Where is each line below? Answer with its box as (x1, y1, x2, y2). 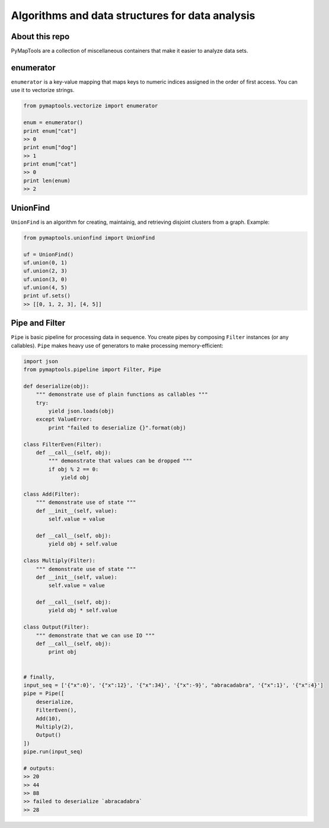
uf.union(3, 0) (23, 276, 68, 283)
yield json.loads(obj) (48, 408, 115, 415)
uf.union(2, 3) (23, 268, 68, 274)
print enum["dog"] (23, 144, 77, 151)
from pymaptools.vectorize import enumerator (23, 103, 158, 109)
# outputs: (23, 764, 55, 772)
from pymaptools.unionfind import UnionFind (23, 234, 155, 241)
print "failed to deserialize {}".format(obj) (48, 424, 186, 431)
